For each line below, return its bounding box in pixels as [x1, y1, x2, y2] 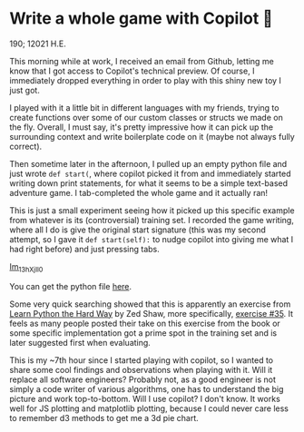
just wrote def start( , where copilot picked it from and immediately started [9, 168, 291, 179]
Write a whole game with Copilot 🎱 [9, 8, 274, 29]
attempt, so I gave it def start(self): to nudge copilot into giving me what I [9, 233, 294, 244]
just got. [9, 84, 41, 95]
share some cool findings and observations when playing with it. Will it [9, 364, 273, 375]
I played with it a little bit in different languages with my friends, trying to [9, 102, 279, 113]
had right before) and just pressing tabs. [9, 243, 161, 254]
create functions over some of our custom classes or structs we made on [9, 112, 283, 123]
